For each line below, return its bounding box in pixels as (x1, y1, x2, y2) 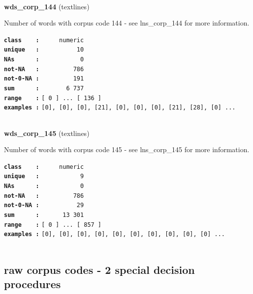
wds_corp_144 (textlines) (4, 1, 90, 11)
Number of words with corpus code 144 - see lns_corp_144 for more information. (4, 18, 250, 28)
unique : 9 (4, 173, 84, 180)
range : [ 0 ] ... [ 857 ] (4, 221, 102, 228)
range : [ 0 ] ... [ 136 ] (4, 94, 102, 102)
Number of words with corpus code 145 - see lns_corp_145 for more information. (4, 144, 250, 155)
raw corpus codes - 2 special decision (4, 262, 195, 277)
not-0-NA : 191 (4, 75, 84, 82)
